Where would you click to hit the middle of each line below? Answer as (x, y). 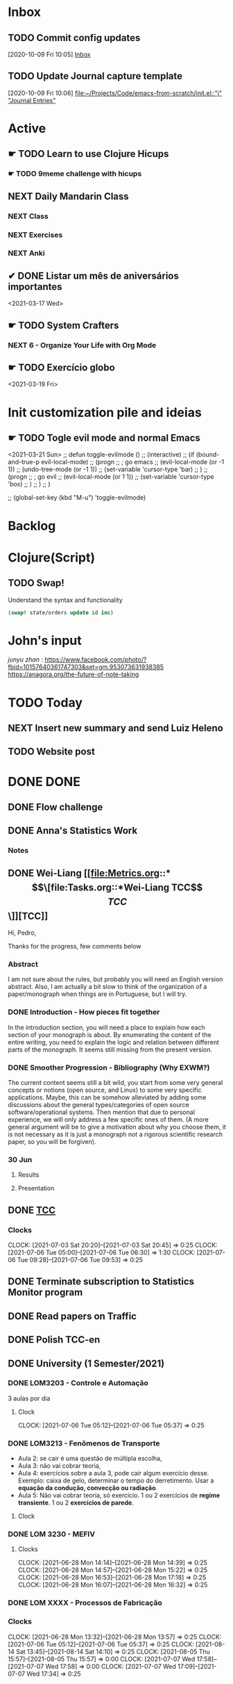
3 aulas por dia (29, 1398)
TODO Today (45, 702)
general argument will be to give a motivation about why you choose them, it (117, 1127)
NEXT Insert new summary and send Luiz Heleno (116, 728)
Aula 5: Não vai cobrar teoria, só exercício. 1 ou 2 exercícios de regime (119, 1496)
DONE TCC (32, 1210)
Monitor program (45, 1292)
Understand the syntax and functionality (66, 600)
